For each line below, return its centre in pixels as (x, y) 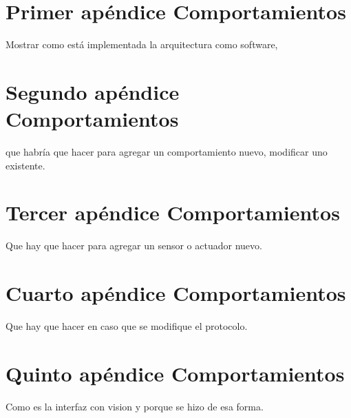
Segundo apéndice (93, 91)
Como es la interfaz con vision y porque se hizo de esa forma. (135, 406)
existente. (25, 165)
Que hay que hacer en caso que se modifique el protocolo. (127, 326)
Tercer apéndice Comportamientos (173, 212)
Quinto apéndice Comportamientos (175, 373)
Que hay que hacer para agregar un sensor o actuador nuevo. (134, 245)
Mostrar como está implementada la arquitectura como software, (142, 44)
